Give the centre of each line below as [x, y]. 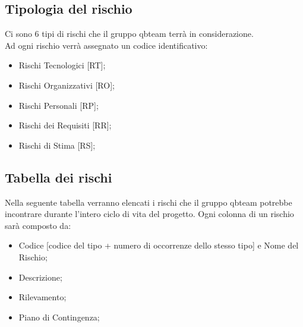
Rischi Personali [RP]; [59, 105]
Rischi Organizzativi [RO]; [67, 85]
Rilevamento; [42, 297]
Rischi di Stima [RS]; [57, 145]
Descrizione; [40, 277]
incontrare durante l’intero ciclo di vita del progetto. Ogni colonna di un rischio [149, 214]
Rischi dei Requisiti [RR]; [65, 125]
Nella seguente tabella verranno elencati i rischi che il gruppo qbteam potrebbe [149, 202]
